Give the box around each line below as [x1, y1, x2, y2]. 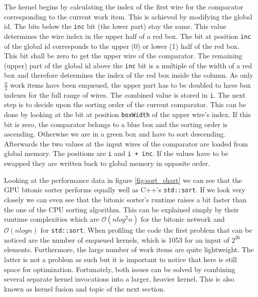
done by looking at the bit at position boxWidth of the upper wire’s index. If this [4, 109, 251, 120]
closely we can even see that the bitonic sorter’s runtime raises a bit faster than [4, 194, 247, 204]
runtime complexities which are [4, 214, 100, 224]
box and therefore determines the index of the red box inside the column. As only [4, 70, 254, 80]
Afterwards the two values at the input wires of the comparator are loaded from [4, 138, 248, 148]
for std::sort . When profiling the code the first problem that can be [40, 225, 253, 235]
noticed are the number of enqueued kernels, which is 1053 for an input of [4, 234, 230, 245]
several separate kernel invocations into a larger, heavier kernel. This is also [4, 274, 235, 284]
